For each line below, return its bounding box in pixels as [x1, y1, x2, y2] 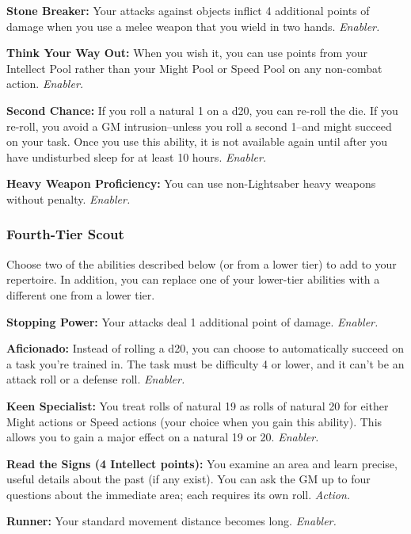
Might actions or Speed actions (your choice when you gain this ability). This [6, 413, 382, 429]
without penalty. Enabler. [6, 190, 131, 207]
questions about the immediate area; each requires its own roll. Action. [6, 486, 351, 502]
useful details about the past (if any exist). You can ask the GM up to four [6, 471, 371, 487]
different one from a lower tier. [6, 286, 155, 303]
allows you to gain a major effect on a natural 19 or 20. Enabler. [6, 429, 319, 445]
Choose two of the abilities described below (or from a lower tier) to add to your [6, 255, 397, 272]
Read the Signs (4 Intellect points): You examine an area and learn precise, [6, 455, 398, 471]
